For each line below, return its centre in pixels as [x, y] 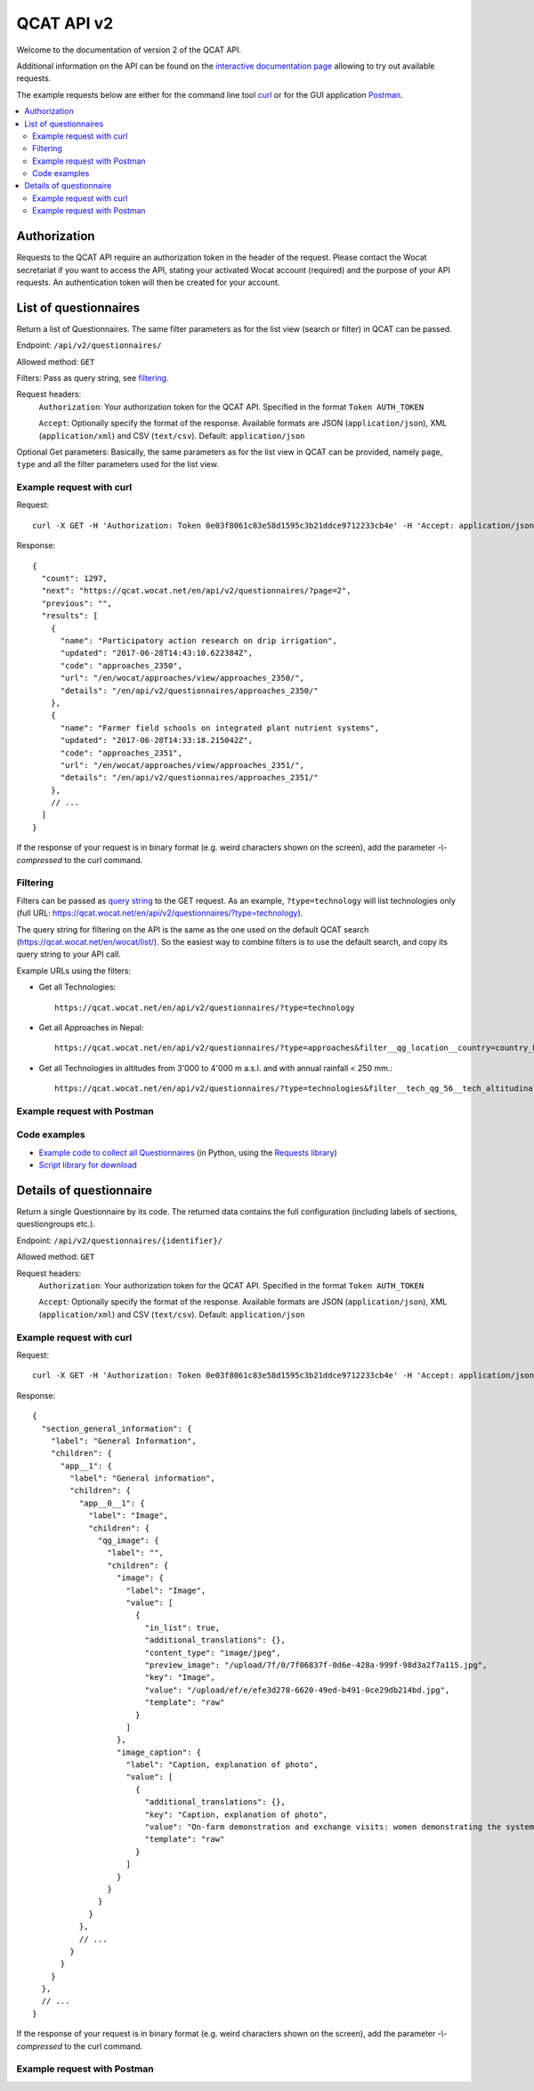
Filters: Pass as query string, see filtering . [93, 378]
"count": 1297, [74, 579]
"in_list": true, [182, 1627]
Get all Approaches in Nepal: [91, 1027]
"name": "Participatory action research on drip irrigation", [198, 641]
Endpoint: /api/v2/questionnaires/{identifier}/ [119, 1240]
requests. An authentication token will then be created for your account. [148, 282]
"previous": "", [77, 603]
